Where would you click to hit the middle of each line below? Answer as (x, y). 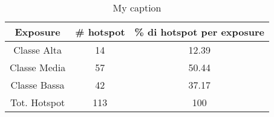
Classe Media (38, 67)
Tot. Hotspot (38, 102)
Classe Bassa (38, 85)
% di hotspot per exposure (199, 32)
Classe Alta (38, 50)
